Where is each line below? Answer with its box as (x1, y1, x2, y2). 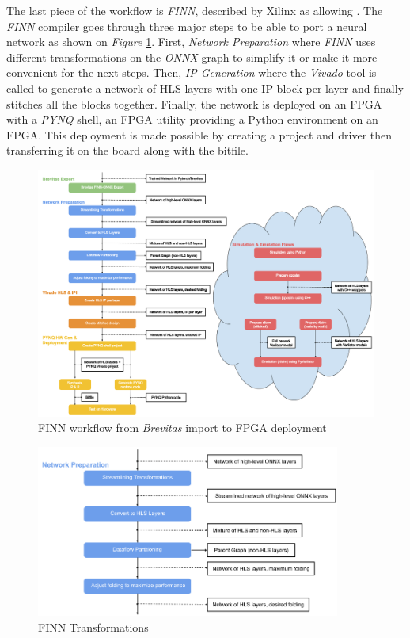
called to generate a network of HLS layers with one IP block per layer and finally (6, 79, 404, 96)
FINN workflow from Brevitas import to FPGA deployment (38, 419, 327, 436)
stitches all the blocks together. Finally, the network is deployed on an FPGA (6, 95, 382, 112)
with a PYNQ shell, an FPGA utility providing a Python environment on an (6, 111, 378, 128)
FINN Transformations (38, 618, 149, 635)
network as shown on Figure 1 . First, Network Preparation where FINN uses (6, 33, 376, 50)
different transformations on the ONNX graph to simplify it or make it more (6, 48, 378, 65)
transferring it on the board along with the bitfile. (6, 142, 249, 159)
